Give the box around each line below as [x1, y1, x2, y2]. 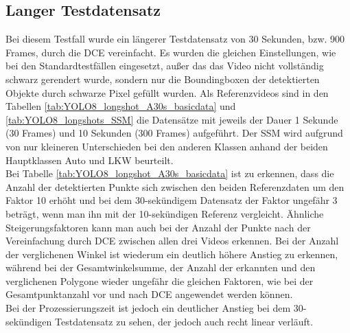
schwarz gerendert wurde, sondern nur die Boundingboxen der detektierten [5, 71, 320, 86]
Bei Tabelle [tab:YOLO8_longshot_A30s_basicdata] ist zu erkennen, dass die [5, 166, 334, 181]
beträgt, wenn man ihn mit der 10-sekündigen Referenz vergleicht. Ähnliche [5, 206, 324, 220]
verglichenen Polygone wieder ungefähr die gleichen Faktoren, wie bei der [5, 273, 314, 288]
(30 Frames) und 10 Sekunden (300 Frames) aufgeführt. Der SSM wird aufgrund [5, 126, 343, 140]
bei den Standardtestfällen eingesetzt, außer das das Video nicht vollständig [5, 58, 324, 73]
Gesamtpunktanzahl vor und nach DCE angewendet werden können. [5, 287, 293, 301]
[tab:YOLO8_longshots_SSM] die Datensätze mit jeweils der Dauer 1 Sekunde [5, 112, 338, 126]
